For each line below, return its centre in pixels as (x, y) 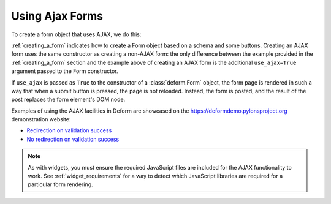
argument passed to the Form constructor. (65, 71)
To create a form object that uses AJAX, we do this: (76, 34)
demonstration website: (41, 119)
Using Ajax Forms (57, 16)
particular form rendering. (60, 184)
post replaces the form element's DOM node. (68, 100)
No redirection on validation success (73, 139)
